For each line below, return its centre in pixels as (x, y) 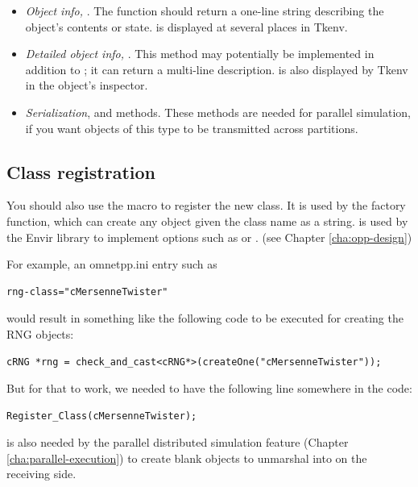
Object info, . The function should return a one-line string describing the (205, 10)
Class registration (81, 171)
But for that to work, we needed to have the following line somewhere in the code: (209, 388)
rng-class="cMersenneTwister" (87, 291)
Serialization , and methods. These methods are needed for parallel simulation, (218, 112)
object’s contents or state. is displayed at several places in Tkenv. (186, 26)
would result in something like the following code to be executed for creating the (205, 318)
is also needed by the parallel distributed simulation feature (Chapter (178, 442)
